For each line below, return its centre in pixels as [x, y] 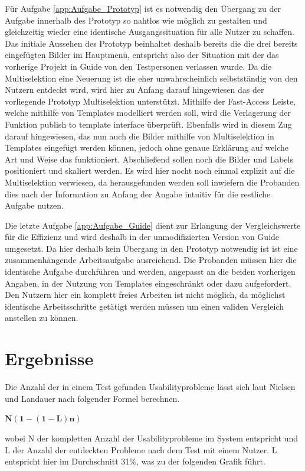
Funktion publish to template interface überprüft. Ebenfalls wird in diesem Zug [148, 124]
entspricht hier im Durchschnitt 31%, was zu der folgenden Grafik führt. [135, 461]
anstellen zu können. [42, 318]
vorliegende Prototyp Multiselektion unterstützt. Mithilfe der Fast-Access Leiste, [150, 101]
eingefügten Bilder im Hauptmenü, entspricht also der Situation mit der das [142, 55]
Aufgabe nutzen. [34, 205]
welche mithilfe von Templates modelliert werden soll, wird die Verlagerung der [148, 113]
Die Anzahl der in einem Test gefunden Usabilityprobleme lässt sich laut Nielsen [150, 387]
